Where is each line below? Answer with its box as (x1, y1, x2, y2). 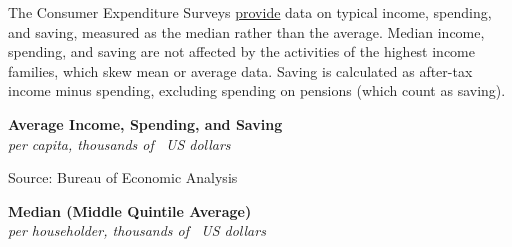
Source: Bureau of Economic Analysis (8, 167, 238, 188)
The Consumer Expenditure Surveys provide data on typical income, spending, (8, 2, 492, 22)
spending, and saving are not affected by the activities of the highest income (8, 41, 475, 62)
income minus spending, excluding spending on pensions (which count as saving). (8, 80, 506, 101)
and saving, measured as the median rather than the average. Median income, (8, 21, 485, 42)
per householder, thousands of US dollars (8, 220, 266, 241)
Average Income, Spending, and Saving (8, 113, 283, 134)
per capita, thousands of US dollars (8, 133, 231, 154)
